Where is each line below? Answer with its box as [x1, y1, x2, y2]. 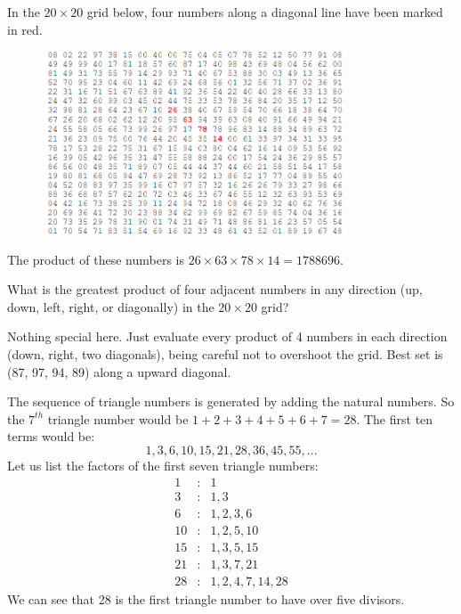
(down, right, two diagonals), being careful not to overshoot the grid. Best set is [7, 345, 443, 363]
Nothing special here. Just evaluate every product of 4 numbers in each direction [7, 327, 448, 346]
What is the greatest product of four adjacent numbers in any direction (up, [7, 280, 423, 299]
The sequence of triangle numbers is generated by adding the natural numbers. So [7, 392, 455, 411]
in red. [7, 20, 43, 38]
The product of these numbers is [7, 250, 185, 268]
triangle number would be [47, 409, 189, 428]
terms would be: [7, 427, 95, 446]
